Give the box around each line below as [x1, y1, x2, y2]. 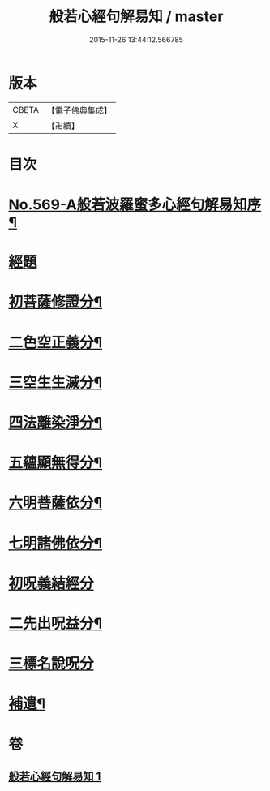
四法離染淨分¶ [8, 414, 103, 432]
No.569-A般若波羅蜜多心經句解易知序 [8, 196, 262, 214]
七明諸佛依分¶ [8, 534, 103, 552]
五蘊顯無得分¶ [8, 454, 103, 472]
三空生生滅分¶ [8, 373, 103, 392]
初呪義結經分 [8, 574, 95, 592]
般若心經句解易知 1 [8, 769, 101, 783]
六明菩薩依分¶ [8, 494, 103, 512]
